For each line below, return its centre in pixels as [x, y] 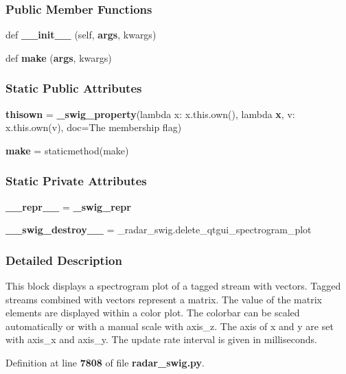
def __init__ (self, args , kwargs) [81, 35]
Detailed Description [64, 260]
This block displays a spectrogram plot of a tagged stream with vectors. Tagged [173, 286]
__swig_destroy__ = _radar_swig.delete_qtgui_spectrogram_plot [159, 230]
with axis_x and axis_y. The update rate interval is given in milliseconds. [161, 339]
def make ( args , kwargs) [59, 57]
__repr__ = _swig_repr [68, 206]
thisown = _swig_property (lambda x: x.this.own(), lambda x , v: [150, 114]
